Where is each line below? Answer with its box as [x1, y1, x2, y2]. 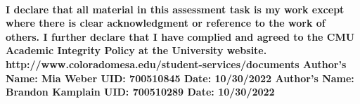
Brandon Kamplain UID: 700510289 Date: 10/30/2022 [6, 84, 275, 99]
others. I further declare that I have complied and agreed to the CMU [6, 29, 355, 44]
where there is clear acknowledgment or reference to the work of [6, 15, 326, 30]
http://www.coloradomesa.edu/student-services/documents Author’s [6, 56, 347, 71]
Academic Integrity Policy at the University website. [6, 43, 267, 58]
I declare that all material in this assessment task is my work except [6, 1, 345, 16]
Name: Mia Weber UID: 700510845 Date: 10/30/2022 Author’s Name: [6, 70, 354, 85]
